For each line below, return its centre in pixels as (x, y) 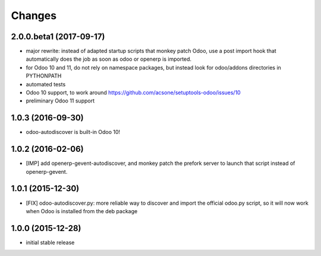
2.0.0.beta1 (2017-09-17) (58, 37)
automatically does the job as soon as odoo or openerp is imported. (109, 59)
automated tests (46, 84)
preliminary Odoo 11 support (60, 101)
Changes (34, 15)
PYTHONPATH (44, 76)
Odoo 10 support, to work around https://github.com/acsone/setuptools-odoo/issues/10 (133, 93)
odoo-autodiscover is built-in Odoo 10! (73, 132)
